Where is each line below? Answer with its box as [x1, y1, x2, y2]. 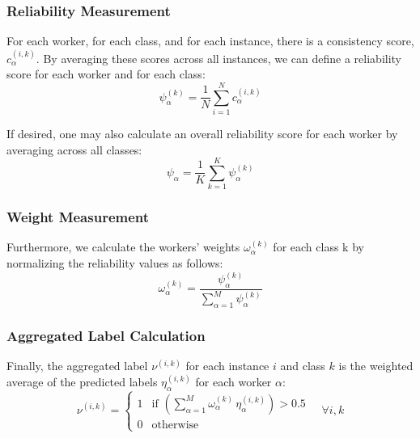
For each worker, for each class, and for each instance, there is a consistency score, [6, 32, 414, 49]
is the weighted [338, 357, 414, 374]
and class [280, 357, 325, 374]
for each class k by [273, 238, 364, 255]
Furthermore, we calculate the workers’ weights [6, 238, 240, 255]
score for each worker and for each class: [6, 65, 206, 82]
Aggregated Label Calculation [6, 325, 206, 345]
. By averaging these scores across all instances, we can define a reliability [36, 49, 402, 66]
